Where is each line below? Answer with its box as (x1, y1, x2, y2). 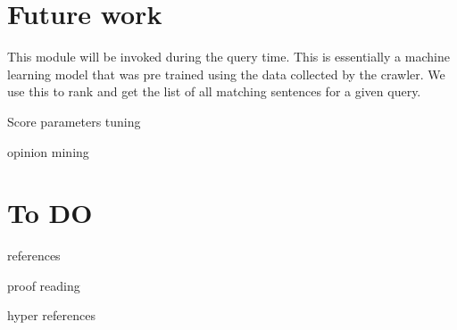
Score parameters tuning (7, 111, 141, 130)
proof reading (7, 276, 80, 294)
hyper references (7, 306, 96, 325)
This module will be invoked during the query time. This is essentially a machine (7, 47, 450, 66)
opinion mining (7, 142, 89, 161)
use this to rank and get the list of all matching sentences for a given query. (7, 82, 421, 101)
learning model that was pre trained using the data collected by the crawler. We (7, 64, 445, 83)
